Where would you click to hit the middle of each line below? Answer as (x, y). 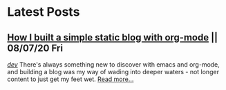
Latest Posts (44, 12)
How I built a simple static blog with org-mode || (113, 37)
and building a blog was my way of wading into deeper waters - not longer (113, 72)
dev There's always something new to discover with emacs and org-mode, (113, 65)
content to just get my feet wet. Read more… (70, 79)
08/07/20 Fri (35, 48)
